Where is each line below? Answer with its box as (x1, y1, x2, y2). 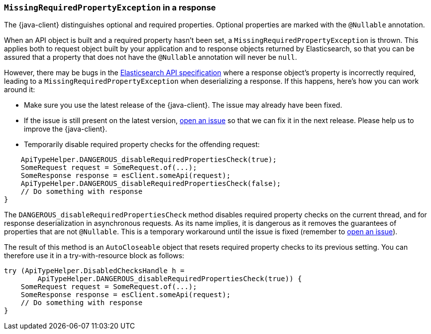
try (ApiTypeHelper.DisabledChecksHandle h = (4, 267, 185, 275)
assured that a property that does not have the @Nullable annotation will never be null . (4, 53, 297, 62)
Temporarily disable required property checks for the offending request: (24, 140, 260, 149)
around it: (4, 85, 35, 94)
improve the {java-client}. (24, 125, 108, 134)
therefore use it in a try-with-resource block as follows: (4, 251, 185, 260)
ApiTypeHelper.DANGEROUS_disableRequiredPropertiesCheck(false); (20, 179, 281, 188)
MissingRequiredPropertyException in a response (4, 2, 216, 12)
